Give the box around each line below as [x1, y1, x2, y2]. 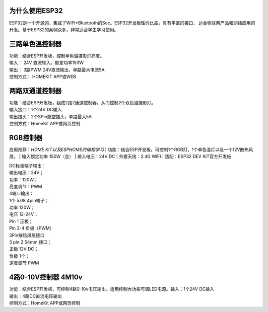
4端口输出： [9, 190, 34, 196]
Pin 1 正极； [9, 218, 33, 224]
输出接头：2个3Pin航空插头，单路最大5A [9, 113, 92, 119]
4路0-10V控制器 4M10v [9, 273, 83, 282]
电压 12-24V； [9, 211, 39, 217]
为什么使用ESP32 [9, 6, 63, 15]
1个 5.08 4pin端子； [9, 197, 49, 203]
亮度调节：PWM [9, 183, 42, 189]
